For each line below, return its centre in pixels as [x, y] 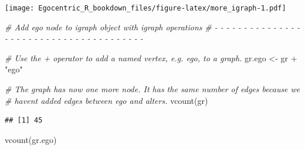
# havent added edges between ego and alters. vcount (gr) [106, 100]
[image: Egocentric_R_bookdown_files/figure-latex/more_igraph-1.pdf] [145, 8]
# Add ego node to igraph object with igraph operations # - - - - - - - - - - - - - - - [152, 27]
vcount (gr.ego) [31, 139]
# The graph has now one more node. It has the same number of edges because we [152, 89]
